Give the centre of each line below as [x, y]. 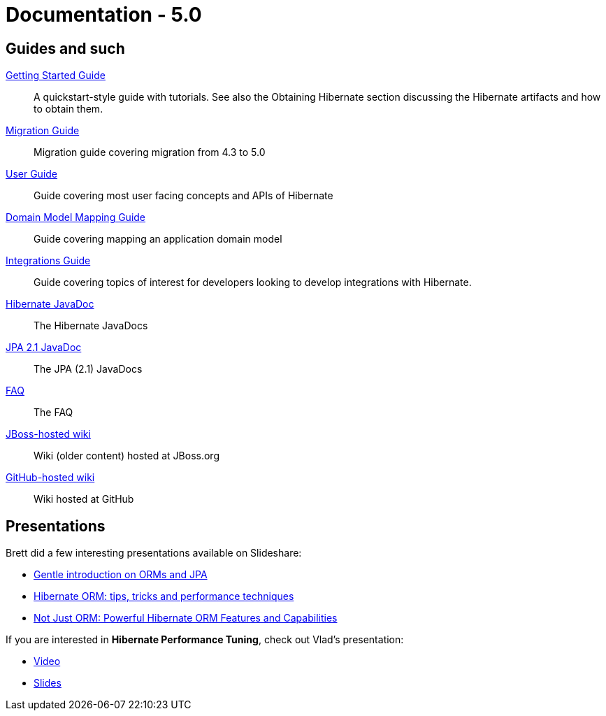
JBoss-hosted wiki [48, 434]
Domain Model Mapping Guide [76, 217]
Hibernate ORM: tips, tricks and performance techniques [164, 596]
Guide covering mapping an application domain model [158, 239]
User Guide [32, 174]
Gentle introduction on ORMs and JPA [121, 575]
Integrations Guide [48, 261]
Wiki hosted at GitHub [84, 499]
